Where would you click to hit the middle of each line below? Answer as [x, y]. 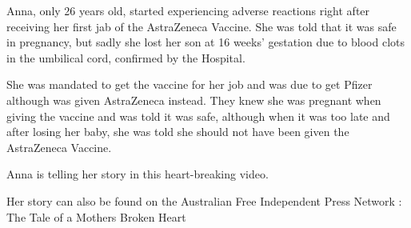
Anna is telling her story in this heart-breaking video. [138, 174]
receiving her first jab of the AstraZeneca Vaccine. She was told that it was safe [202, 26]
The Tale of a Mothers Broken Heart [96, 216]
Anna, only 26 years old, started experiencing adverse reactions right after [188, 10]
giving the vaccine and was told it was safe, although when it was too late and [198, 116]
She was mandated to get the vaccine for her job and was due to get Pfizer [190, 84]
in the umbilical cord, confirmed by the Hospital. [126, 57]
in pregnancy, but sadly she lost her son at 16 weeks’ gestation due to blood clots [205, 42]
